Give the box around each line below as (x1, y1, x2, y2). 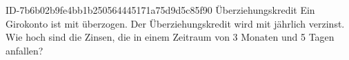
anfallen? (6, 43, 43, 57)
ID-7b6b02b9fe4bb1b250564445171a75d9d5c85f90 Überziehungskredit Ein (6, 3, 315, 17)
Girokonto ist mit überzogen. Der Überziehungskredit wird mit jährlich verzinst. (6, 16, 345, 30)
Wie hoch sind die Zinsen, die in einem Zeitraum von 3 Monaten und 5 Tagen (6, 30, 335, 44)
